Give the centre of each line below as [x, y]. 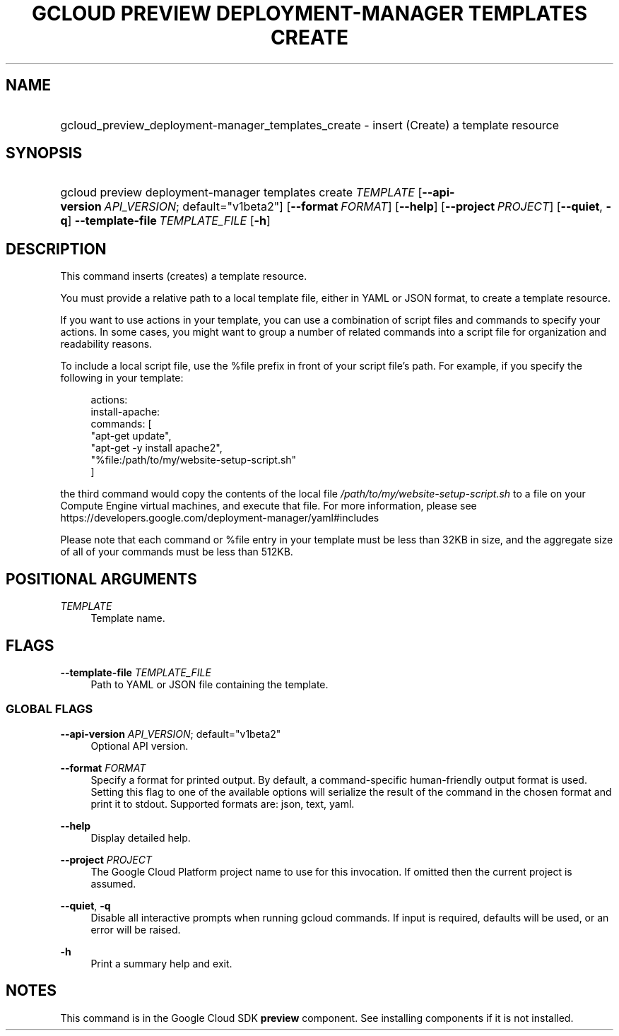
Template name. [128, 618]
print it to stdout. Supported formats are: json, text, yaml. [223, 804]
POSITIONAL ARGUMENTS [101, 579]
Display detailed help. [141, 837]
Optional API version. [140, 746]
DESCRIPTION [56, 249]
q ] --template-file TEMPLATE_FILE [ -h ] [165, 221]
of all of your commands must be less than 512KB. [177, 552]
